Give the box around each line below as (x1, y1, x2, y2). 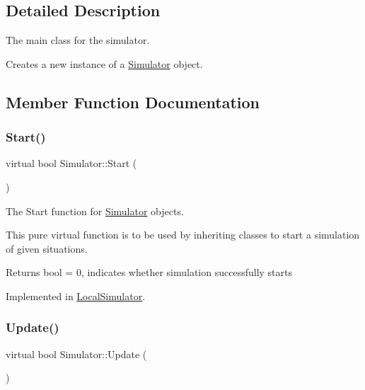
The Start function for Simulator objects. (6, 203, 184, 218)
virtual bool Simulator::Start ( (6, 156, 137, 171)
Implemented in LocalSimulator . (6, 288, 146, 303)
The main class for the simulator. (6, 33, 150, 47)
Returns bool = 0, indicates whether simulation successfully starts (6, 265, 292, 280)
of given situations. (6, 241, 88, 256)
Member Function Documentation (6, 91, 260, 113)
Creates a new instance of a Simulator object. (6, 56, 203, 71)
